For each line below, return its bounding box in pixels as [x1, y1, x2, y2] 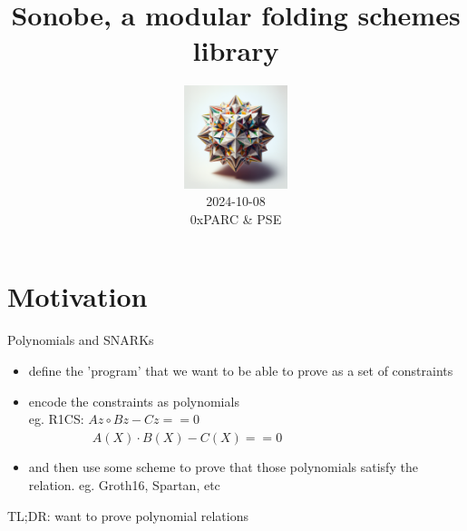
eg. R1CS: [28, 409, 84, 428]
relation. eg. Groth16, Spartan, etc [28, 475, 220, 494]
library [192, 32, 279, 69]
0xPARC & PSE [190, 209, 282, 228]
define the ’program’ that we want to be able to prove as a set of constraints [28, 361, 453, 379]
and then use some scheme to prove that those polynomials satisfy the [28, 457, 418, 477]
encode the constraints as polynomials [28, 391, 239, 410]
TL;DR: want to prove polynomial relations [7, 506, 248, 525]
